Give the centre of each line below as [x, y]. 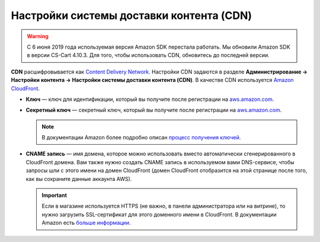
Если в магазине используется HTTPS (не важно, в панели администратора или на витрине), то [164, 206]
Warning [38, 36]
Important [55, 195]
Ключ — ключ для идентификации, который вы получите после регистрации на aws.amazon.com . [150, 99]
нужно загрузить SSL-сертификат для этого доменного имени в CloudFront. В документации [159, 214]
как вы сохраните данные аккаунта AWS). [79, 179]
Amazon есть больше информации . [86, 223]
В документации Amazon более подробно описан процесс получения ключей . [141, 138]
